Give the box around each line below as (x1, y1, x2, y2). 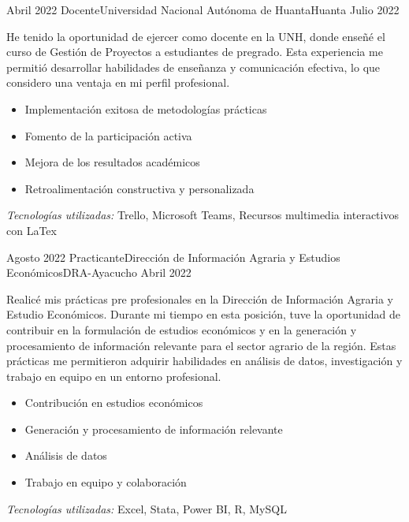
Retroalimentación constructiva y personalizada (24, 180, 255, 196)
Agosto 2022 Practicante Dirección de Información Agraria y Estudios (6, 248, 340, 265)
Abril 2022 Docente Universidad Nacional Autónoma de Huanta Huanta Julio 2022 (6, 2, 400, 17)
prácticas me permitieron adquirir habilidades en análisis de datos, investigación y (6, 352, 403, 369)
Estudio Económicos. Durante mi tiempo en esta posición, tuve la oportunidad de (6, 306, 400, 323)
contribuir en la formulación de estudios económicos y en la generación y (6, 321, 357, 337)
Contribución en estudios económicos (24, 394, 203, 411)
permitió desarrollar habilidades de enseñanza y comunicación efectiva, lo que (6, 58, 381, 75)
